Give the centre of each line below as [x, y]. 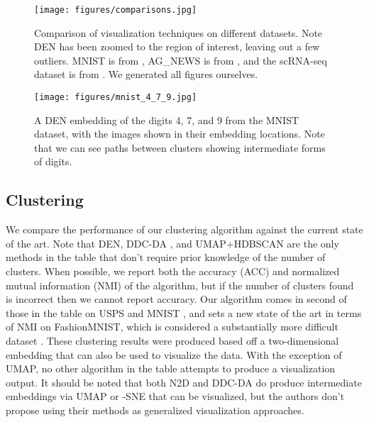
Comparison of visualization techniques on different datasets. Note [178, 32]
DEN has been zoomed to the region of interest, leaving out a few [177, 46]
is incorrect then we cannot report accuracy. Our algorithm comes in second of [176, 299]
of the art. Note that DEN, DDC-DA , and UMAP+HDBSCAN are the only [172, 243]
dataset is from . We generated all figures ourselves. [146, 74]
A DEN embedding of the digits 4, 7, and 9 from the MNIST [167, 120]
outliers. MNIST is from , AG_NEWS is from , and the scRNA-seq [181, 60]
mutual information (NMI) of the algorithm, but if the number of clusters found [180, 285]
